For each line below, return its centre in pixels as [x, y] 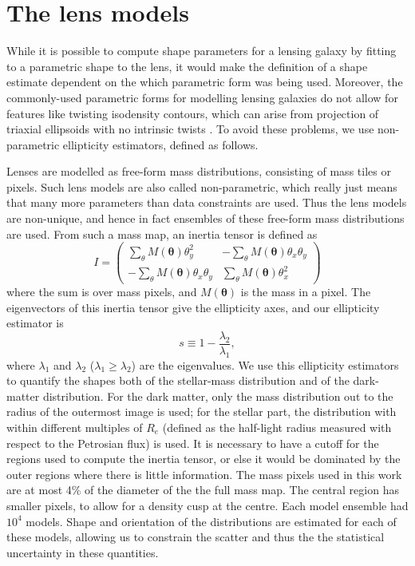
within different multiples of [75, 427]
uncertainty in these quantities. [83, 552]
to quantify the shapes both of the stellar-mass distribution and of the [178, 380]
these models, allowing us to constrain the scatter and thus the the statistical [196, 537]
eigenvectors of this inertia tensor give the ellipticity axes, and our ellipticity [193, 307]
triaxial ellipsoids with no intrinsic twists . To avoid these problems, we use [190, 129]
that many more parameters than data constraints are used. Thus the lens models [207, 202]
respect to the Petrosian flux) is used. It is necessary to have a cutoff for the [193, 443]
